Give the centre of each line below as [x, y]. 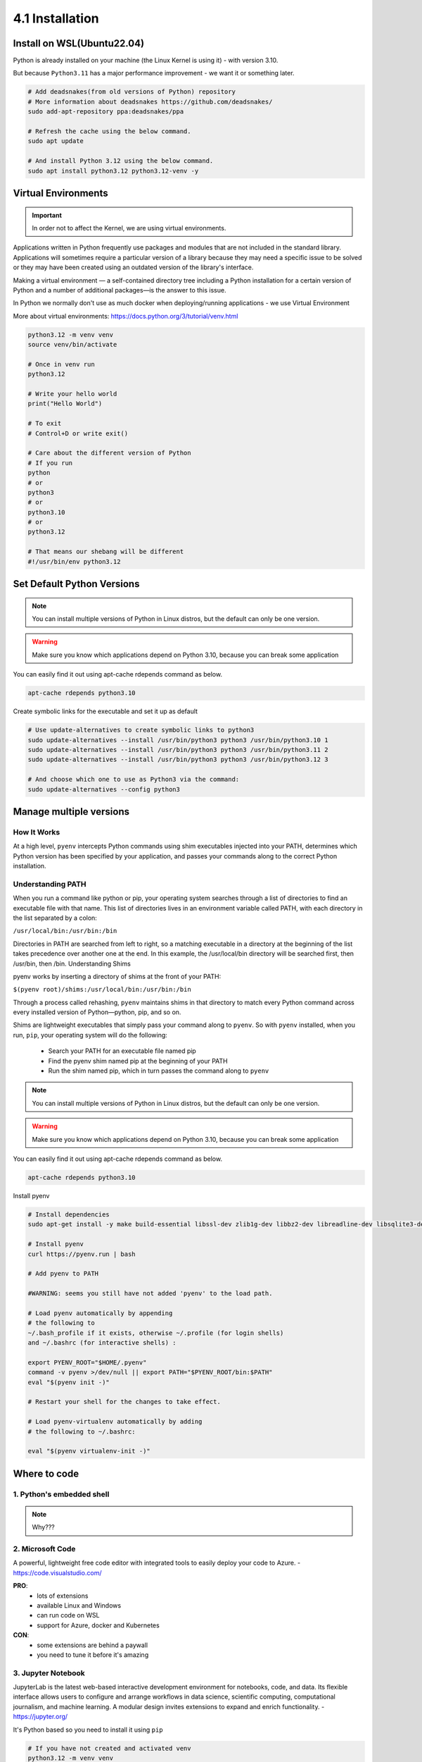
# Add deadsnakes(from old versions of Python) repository [132, 92]
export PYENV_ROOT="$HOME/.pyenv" [87, 1362]
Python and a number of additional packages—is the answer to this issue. [120, 290]
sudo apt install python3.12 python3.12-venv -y [113, 171]
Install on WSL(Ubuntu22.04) [78, 43]
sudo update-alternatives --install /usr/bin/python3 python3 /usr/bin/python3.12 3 [178, 760]
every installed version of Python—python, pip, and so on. [97, 1012]
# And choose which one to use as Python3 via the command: [134, 780]
